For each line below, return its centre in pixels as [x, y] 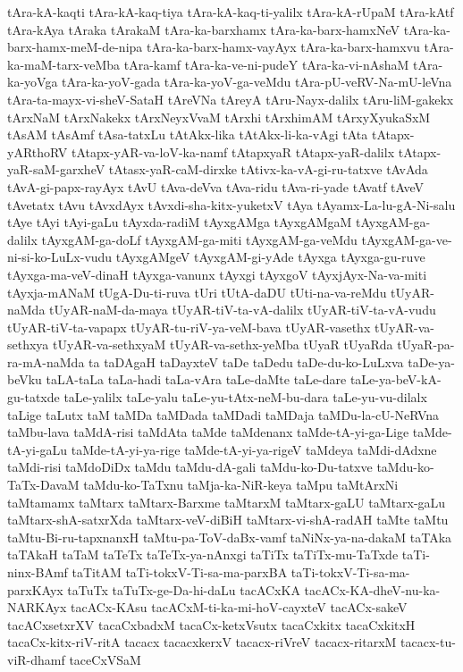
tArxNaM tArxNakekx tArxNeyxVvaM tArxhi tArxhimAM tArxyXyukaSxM [219, 117]
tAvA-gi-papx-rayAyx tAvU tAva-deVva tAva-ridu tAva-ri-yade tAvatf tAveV [216, 186]
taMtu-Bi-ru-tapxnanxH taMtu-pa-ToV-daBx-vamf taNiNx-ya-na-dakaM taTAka [230, 537]
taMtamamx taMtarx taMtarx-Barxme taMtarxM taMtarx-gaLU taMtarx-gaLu [227, 502]
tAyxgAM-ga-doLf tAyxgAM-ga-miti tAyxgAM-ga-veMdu [199, 239]
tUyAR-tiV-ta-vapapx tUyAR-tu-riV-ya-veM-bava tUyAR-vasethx [189, 327]
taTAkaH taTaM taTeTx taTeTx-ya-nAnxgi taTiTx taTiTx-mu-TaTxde [203, 554]
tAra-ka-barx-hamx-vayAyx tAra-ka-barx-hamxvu [283, 47]
